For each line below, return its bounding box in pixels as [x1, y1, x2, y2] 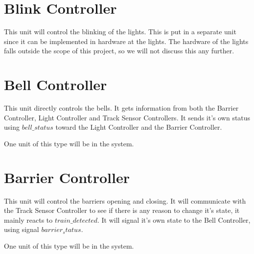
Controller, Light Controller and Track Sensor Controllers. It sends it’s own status [4, 112, 251, 122]
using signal [4, 224, 39, 234]
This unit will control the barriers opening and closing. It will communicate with [4, 195, 246, 206]
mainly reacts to [4, 214, 53, 225]
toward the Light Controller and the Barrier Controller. [55, 122, 222, 132]
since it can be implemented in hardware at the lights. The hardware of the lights [4, 36, 249, 46]
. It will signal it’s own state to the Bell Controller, [97, 214, 251, 225]
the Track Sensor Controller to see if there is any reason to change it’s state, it [4, 205, 240, 215]
